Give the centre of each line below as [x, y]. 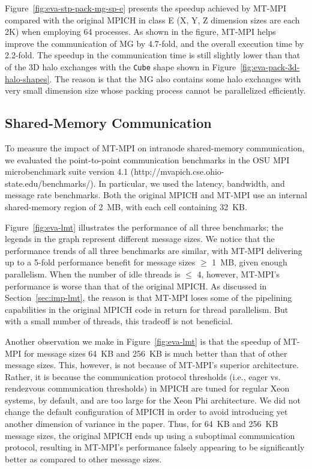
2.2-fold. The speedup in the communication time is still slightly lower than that [153, 55]
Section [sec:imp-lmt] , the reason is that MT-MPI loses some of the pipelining [148, 298]
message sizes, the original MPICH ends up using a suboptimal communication [150, 435]
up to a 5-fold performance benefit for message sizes [100, 262]
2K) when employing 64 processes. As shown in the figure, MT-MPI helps [140, 32]
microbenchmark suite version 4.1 [67, 171]
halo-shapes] [27, 78]
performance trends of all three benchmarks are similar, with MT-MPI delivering [154, 250]
